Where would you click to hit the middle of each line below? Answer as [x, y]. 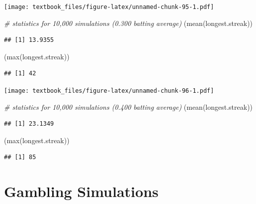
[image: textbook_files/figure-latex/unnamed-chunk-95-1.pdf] [109, 7]
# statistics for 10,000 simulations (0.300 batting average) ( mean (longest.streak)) [128, 23]
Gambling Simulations [81, 191]
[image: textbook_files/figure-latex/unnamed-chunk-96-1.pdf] [109, 91]
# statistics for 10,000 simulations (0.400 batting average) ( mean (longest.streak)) [128, 106]
